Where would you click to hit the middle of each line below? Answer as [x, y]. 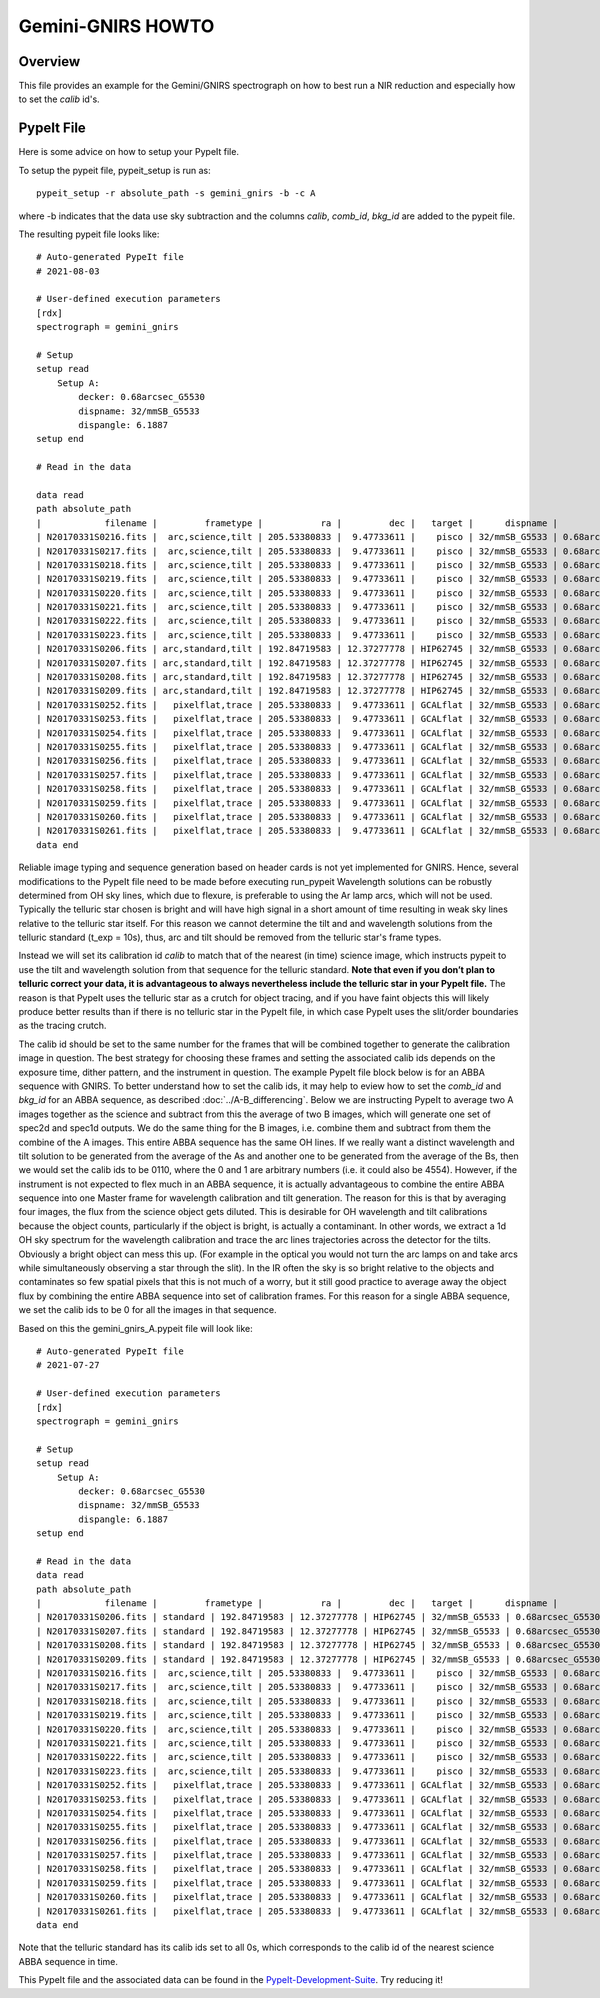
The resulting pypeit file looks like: [89, 234]
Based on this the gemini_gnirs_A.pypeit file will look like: [136, 1328]
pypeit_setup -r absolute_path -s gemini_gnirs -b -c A [176, 193]
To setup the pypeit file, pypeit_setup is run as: [114, 170]
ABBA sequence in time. [68, 1961]
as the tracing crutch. [62, 1026]
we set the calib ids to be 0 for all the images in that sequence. [147, 1310]
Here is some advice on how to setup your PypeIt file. [129, 152]
